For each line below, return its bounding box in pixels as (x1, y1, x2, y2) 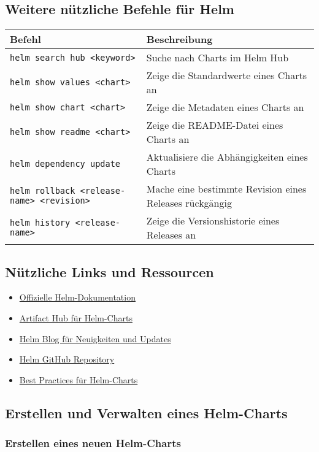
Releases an (146, 228, 196, 242)
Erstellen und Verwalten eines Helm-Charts (5, 403, 288, 422)
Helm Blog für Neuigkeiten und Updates (19, 332, 171, 345)
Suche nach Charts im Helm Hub (146, 50, 289, 65)
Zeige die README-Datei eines (146, 118, 283, 132)
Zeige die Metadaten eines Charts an (146, 100, 304, 115)
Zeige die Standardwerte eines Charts (146, 68, 307, 83)
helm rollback (10, 186, 75, 196)
